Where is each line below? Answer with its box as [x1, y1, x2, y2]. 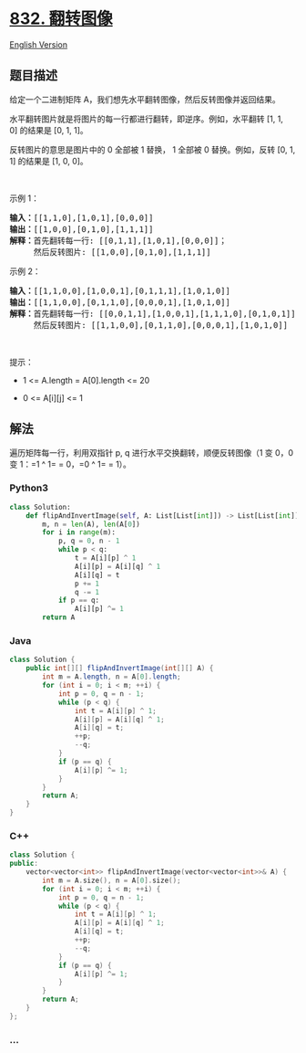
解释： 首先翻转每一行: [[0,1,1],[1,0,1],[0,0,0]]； [9, 235, 228, 246]
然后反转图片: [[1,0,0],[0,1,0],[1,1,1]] [33, 247, 211, 257]
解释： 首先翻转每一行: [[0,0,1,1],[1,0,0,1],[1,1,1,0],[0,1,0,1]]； [9, 308, 304, 319]
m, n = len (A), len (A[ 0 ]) [42, 520, 141, 529]
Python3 [9, 481, 48, 494]
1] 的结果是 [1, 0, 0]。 [9, 155, 88, 166]
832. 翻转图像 [9, 8, 114, 29]
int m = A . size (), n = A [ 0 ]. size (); [42, 876, 181, 885]
